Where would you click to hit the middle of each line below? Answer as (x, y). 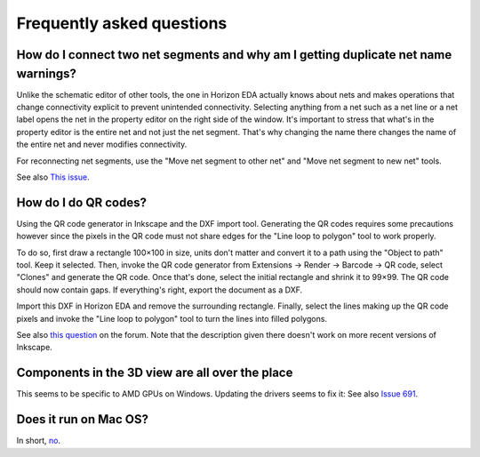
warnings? (47, 73)
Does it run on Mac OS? (83, 419)
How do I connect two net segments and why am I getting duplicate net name (234, 55)
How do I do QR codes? (81, 202)
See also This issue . (53, 177)
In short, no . (39, 441)
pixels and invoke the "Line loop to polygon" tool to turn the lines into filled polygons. (172, 318)
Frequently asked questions (122, 23)
